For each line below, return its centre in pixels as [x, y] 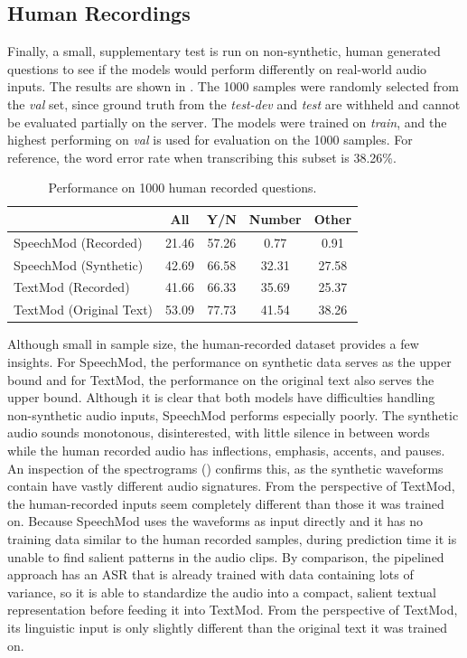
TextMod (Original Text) [84, 310]
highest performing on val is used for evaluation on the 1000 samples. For [210, 140]
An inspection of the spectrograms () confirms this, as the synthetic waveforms [225, 468]
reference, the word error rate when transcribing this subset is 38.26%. [202, 157]
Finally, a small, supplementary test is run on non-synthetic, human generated [224, 51]
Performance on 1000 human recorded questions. [182, 188]
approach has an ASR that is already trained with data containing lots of [210, 574]
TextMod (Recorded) [72, 287]
